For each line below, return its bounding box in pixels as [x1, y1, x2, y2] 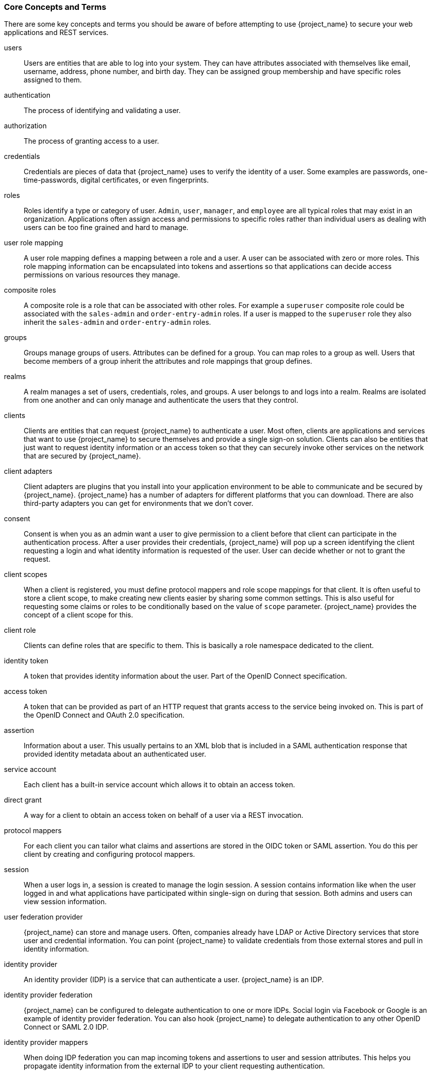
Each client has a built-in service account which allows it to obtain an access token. [24, 780, 295, 789]
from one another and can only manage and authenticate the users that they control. [24, 396, 298, 405]
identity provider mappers [4, 1038, 88, 1047]
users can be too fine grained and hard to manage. [24, 223, 189, 232]
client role [4, 626, 36, 635]
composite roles [4, 286, 56, 295]
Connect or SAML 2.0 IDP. [24, 1023, 109, 1032]
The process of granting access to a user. [24, 137, 159, 146]
